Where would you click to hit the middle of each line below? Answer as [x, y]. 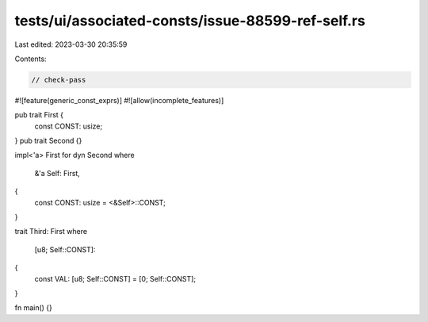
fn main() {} [34, 308]
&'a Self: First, [57, 173]
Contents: [31, 59]
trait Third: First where [51, 232]
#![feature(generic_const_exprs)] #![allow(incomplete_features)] [119, 100]
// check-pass [59, 80]
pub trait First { [39, 115]
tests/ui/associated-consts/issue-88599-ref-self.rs [190, 21]
